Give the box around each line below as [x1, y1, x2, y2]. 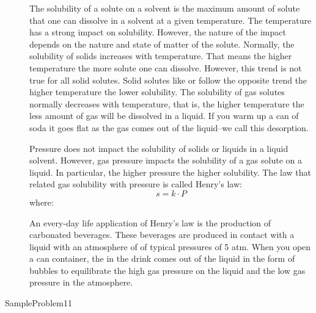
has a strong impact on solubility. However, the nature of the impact [29, 26, 286, 38]
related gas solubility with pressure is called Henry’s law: [29, 178, 242, 190]
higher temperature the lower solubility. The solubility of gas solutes [29, 85, 285, 98]
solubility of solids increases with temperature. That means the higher [29, 49, 292, 62]
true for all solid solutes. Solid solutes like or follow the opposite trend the [29, 73, 307, 86]
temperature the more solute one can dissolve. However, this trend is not [29, 61, 302, 74]
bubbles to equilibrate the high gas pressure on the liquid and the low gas [29, 264, 306, 276]
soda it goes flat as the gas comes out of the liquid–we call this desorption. [29, 121, 309, 134]
